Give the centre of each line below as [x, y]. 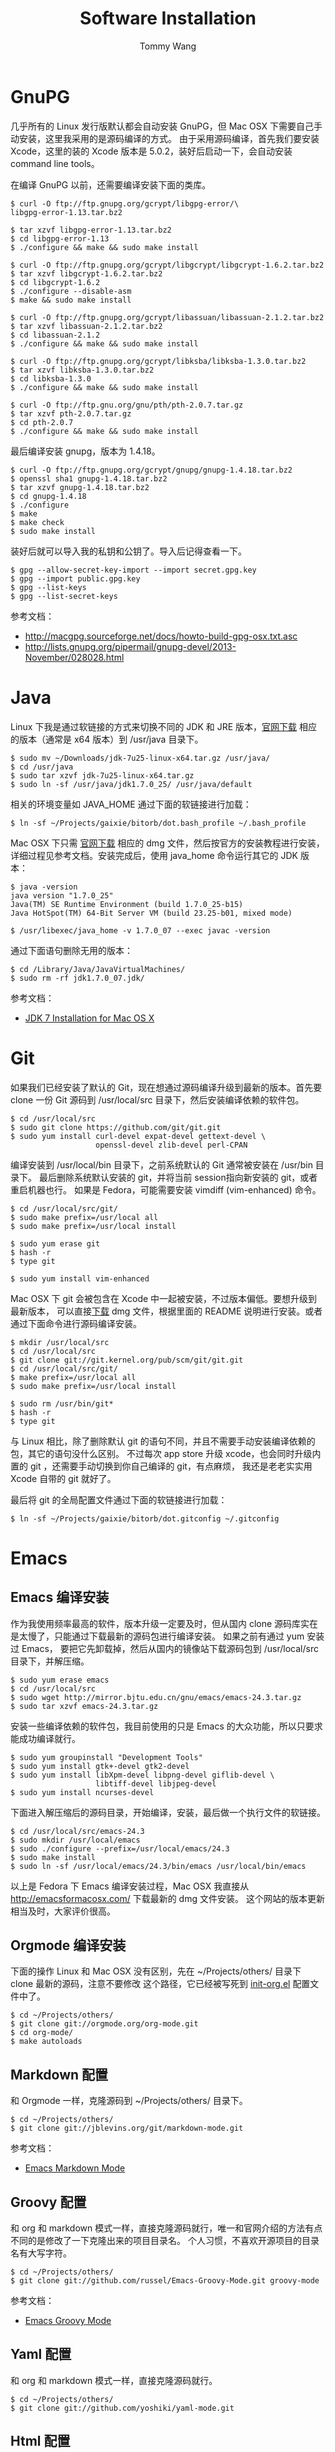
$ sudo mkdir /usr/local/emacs [75, 1840]
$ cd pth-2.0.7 [42, 422]
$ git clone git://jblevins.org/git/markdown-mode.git [127, 2128]
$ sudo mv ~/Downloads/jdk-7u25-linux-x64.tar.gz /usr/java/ [140, 758]
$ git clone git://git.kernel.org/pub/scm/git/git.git [127, 1360]
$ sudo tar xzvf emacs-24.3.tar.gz [84, 1706]
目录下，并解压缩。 [50, 1661]
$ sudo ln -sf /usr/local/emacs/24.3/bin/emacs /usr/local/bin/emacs [158, 1866]
